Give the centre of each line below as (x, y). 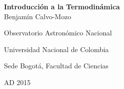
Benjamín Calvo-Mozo (38, 16)
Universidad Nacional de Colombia (57, 49)
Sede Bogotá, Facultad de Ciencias (56, 66)
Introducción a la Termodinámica (62, 6)
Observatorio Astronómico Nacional (58, 33)
